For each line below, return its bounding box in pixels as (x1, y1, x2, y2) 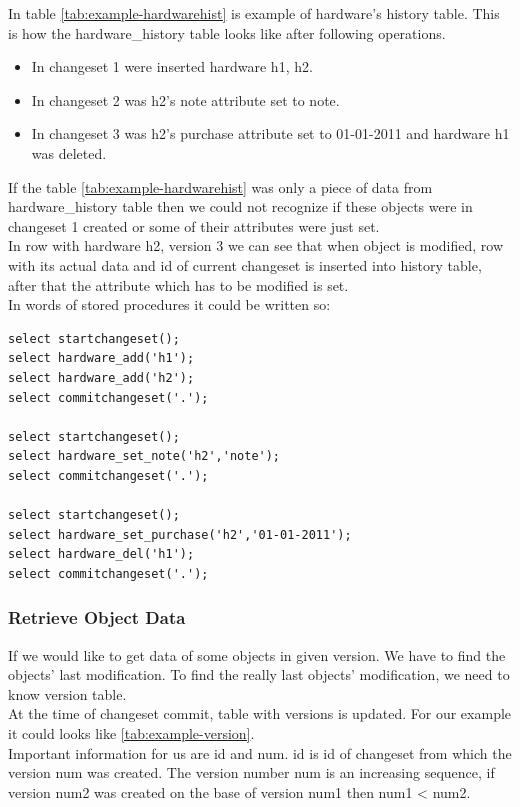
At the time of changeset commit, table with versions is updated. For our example (8, 703, 512, 724)
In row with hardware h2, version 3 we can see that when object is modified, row (8, 235, 504, 256)
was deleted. (31, 142, 107, 163)
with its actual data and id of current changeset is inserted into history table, (8, 254, 482, 275)
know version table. (8, 683, 127, 704)
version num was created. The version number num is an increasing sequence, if (8, 762, 495, 783)
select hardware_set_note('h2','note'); (8, 449, 281, 464)
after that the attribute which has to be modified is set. (8, 274, 349, 295)
